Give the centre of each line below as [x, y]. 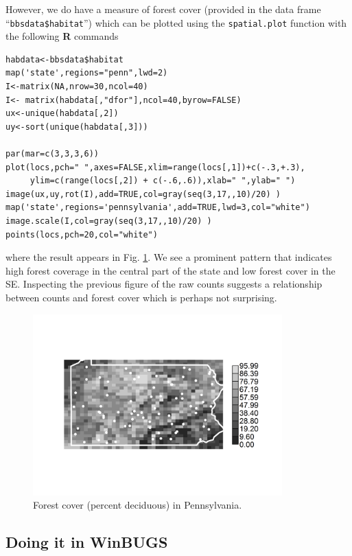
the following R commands [62, 36]
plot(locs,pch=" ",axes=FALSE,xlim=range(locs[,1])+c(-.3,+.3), [155, 167]
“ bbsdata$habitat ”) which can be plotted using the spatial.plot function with [176, 22]
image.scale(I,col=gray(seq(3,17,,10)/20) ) [109, 221]
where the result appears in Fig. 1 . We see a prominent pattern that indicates [169, 257]
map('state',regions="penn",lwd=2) [87, 73]
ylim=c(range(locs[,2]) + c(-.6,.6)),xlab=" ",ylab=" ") [163, 181]
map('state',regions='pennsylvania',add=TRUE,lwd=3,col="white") [158, 208]
